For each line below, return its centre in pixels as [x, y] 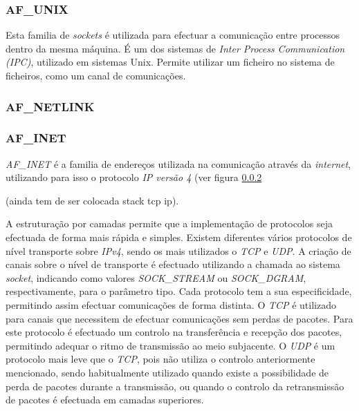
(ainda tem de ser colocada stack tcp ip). [92, 200]
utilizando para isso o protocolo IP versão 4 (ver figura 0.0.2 [134, 177]
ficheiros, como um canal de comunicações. [96, 75]
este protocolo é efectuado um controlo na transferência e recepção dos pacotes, [174, 332]
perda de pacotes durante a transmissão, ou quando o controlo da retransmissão [175, 386]
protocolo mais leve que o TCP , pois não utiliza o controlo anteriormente [160, 359]
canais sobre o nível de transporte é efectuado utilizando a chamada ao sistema [173, 264]
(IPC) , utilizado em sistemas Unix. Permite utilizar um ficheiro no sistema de [170, 62]
